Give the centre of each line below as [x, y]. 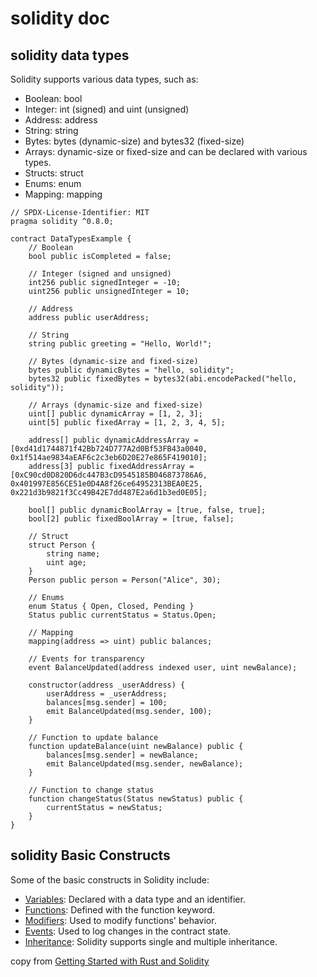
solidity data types [70, 55]
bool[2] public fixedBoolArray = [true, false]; [131, 519]
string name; [73, 554]
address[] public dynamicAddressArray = [113, 440]
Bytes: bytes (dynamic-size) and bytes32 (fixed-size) [134, 141]
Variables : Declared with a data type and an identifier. [135, 899]
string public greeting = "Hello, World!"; [120, 344]
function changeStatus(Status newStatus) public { [136, 799]
